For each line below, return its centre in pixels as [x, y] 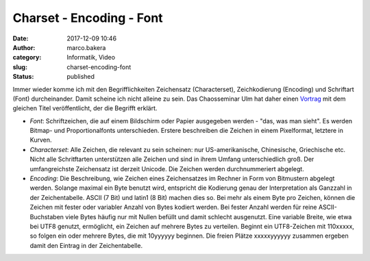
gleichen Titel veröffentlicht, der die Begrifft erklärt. [85, 108]
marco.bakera [86, 47]
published [81, 77]
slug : [20, 67]
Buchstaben [47, 216]
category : [27, 58]
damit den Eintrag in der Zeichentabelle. [86, 245]
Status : [23, 77]
